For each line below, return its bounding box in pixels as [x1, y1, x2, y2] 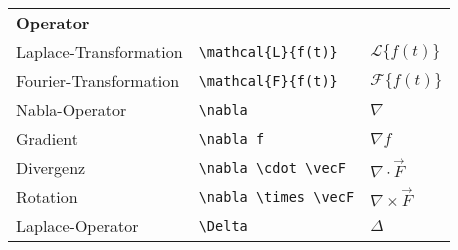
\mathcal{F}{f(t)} [198, 72, 338, 89]
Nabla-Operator [16, 98, 127, 121]
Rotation [16, 185, 78, 208]
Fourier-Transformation [16, 69, 180, 92]
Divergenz [16, 156, 86, 179]
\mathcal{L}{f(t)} [198, 43, 338, 60]
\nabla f [198, 130, 265, 147]
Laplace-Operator [16, 214, 139, 237]
